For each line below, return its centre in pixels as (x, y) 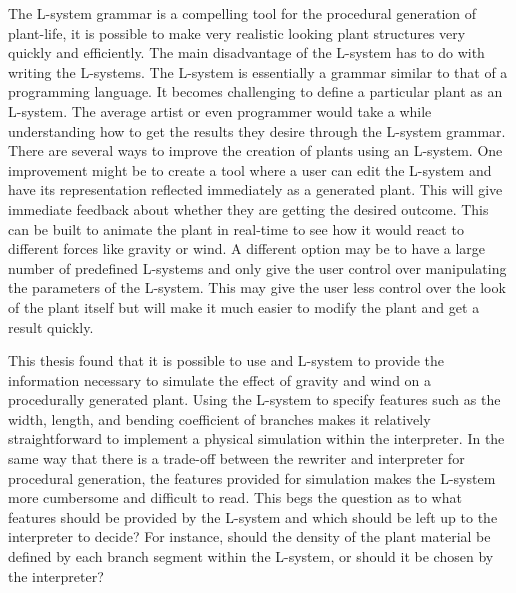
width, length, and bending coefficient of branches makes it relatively (219, 418)
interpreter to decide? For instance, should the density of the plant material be (249, 536)
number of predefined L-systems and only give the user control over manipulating (257, 267)
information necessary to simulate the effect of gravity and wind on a (220, 379)
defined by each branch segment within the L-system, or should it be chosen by (251, 556)
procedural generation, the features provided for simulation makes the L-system (252, 477)
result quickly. (51, 326)
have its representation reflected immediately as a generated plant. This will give (255, 189)
